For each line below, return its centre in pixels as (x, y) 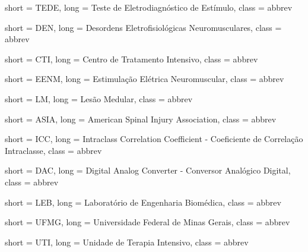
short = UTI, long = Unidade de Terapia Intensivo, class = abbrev (127, 242)
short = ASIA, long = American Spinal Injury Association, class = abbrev (141, 119)
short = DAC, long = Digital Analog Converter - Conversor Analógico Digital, (148, 170)
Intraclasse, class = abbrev (53, 150)
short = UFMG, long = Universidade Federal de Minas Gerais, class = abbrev (147, 222)
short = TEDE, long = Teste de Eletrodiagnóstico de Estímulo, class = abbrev (149, 7)
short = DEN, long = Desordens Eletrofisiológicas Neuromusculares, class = (143, 27)
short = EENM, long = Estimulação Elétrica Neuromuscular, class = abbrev (145, 79)
